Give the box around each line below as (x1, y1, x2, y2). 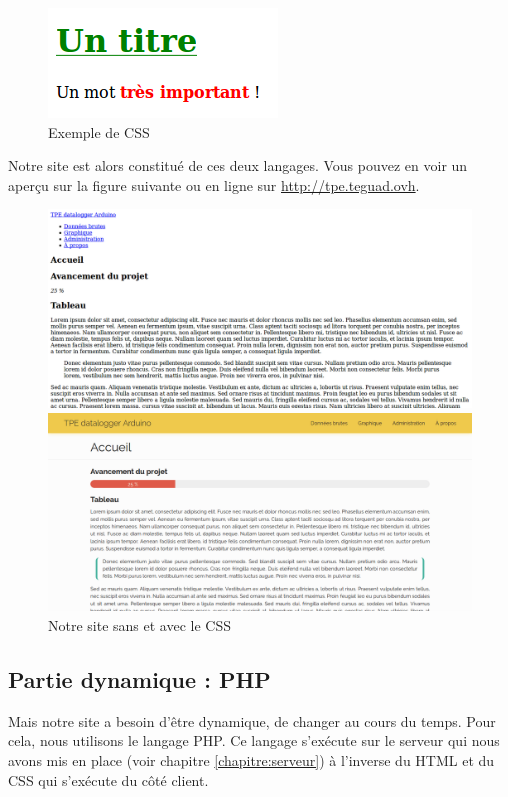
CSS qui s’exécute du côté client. (8, 769, 209, 790)
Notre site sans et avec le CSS (48, 615, 231, 636)
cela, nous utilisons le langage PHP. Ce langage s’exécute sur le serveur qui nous (8, 730, 500, 751)
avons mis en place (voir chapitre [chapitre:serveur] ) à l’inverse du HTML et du (8, 750, 495, 771)
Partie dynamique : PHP (8, 664, 271, 695)
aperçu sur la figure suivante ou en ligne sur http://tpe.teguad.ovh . (8, 174, 420, 195)
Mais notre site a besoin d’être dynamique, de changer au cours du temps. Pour (8, 710, 496, 731)
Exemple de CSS (48, 121, 150, 142)
